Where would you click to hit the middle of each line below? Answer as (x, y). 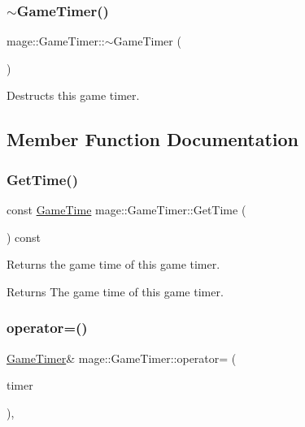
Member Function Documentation (153, 139)
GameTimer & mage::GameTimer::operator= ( (122, 358)
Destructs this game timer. (73, 95)
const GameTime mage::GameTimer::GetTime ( (126, 209)
